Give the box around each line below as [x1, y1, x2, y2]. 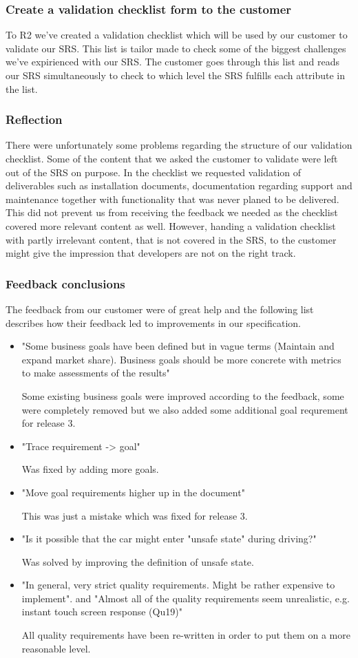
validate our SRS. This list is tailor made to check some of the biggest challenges [6, 41, 346, 55]
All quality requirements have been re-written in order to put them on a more [21, 628, 350, 642]
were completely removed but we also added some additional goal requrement [21, 402, 348, 416]
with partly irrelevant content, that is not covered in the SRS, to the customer [6, 232, 337, 246]
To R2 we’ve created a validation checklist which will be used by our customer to [6, 28, 348, 42]
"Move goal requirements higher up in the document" [21, 485, 245, 499]
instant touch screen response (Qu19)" [21, 604, 182, 619]
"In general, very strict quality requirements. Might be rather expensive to [21, 577, 335, 592]
